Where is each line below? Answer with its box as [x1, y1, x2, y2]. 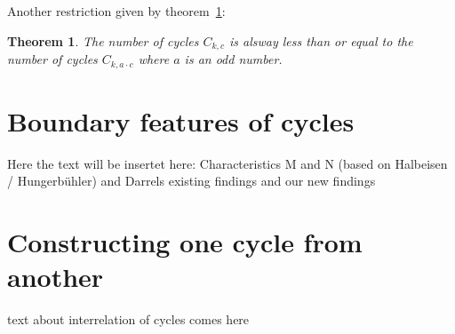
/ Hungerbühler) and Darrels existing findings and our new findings [7, 171, 376, 190]
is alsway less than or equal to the [229, 31, 413, 50]
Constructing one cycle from [7, 224, 363, 259]
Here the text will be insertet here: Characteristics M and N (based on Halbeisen [7, 154, 448, 172]
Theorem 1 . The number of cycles [7, 31, 199, 50]
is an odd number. [184, 50, 283, 68]
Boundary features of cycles [7, 102, 355, 139]
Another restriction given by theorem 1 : [7, 2, 226, 20]
